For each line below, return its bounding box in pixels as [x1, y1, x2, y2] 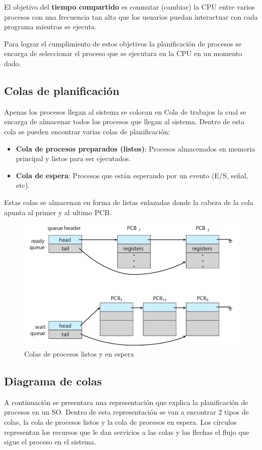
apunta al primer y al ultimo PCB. [4, 207, 112, 217]
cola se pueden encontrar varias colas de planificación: [4, 126, 170, 136]
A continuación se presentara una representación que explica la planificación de [4, 396, 248, 407]
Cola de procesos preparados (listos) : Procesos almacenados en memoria [16, 143, 255, 154]
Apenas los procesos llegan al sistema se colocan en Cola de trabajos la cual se [4, 106, 246, 117]
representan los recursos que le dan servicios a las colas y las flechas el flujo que [4, 426, 249, 437]
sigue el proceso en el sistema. [4, 436, 96, 447]
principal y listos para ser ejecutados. [16, 153, 131, 164]
